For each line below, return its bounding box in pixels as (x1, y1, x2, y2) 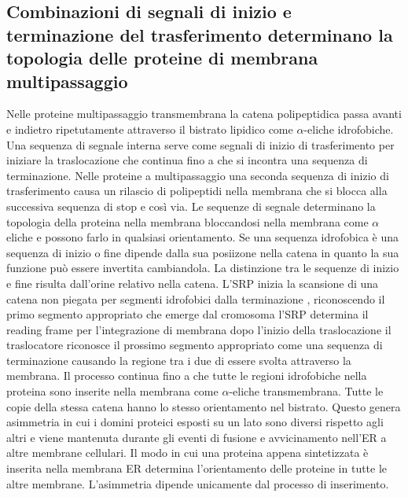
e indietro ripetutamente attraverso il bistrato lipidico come (6, 120, 293, 137)
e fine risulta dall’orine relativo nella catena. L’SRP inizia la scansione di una (6, 274, 379, 291)
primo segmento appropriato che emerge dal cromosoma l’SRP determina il (6, 306, 369, 322)
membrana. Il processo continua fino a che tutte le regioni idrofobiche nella (6, 367, 367, 384)
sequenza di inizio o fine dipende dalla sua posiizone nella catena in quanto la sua (6, 244, 399, 260)
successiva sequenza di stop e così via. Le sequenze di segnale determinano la (6, 197, 376, 214)
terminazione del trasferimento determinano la (6, 22, 393, 46)
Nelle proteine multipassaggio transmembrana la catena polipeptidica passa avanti (6, 105, 402, 122)
